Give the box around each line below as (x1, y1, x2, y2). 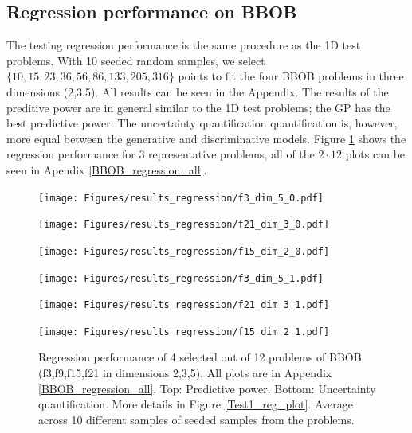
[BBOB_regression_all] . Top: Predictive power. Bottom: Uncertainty (38, 380, 376, 396)
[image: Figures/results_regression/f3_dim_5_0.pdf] (38, 192, 324, 204)
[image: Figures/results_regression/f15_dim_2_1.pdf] (38, 326, 330, 337)
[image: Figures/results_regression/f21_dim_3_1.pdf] (38, 299, 330, 311)
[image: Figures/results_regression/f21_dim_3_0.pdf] (38, 219, 330, 231)
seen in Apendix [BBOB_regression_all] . (6, 161, 207, 177)
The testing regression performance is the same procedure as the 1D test (6, 37, 361, 53)
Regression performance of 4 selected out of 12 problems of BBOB (38, 349, 362, 365)
